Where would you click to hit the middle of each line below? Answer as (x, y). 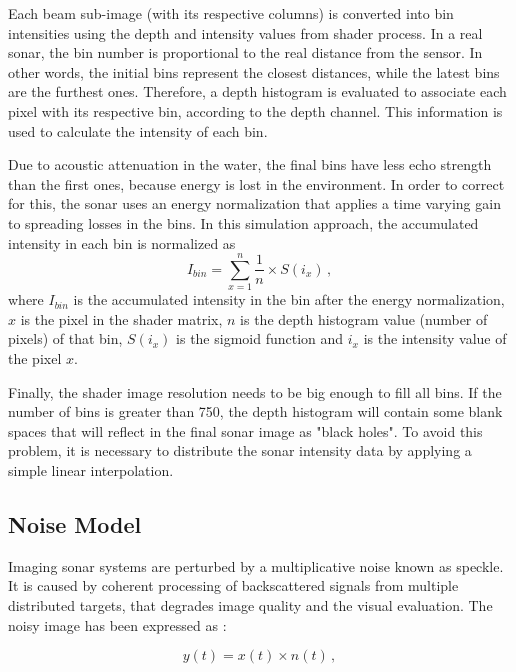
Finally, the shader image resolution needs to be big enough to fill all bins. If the (255, 391)
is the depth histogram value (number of (364, 318)
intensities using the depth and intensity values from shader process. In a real (245, 32)
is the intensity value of (435, 338)
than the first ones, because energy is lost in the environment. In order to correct (256, 183)
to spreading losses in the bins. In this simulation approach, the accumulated (243, 222)
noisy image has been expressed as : (117, 624)
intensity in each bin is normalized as (122, 242)
